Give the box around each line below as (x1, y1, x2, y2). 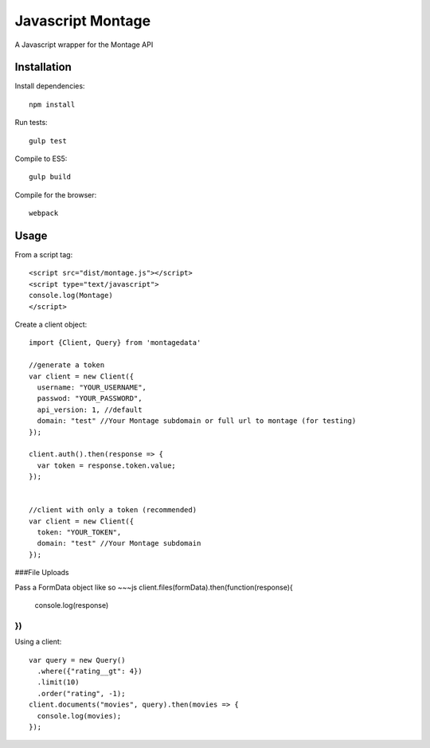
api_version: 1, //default (37, 405, 143, 414)
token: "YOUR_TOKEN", (37, 528, 122, 537)
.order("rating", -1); (37, 689, 126, 698)
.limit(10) (37, 678, 80, 687)
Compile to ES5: (14, 154, 68, 163)
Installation (14, 61, 72, 74)
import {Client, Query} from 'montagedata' (29, 339, 201, 347)
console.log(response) (34, 601, 109, 610)
